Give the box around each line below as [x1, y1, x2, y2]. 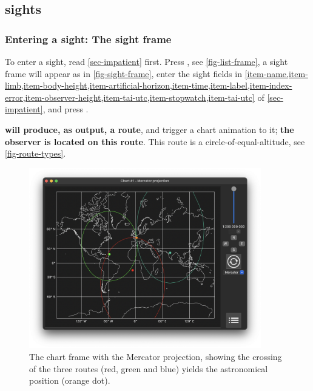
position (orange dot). [29, 374, 110, 387]
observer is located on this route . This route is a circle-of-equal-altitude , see [5, 135, 305, 148]
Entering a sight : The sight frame [5, 31, 172, 46]
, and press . [42, 103, 89, 115]
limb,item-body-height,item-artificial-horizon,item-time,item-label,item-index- [5, 79, 292, 92]
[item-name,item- [244, 67, 308, 80]
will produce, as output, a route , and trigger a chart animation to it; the [5, 123, 294, 135]
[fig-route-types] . [5, 147, 66, 160]
